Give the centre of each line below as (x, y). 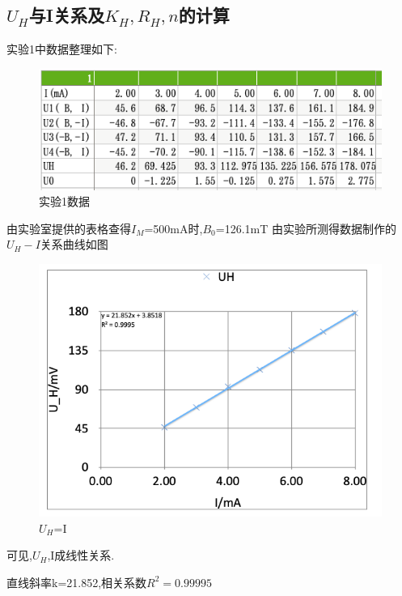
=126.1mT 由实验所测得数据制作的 (306, 228)
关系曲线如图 (74, 244)
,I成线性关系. (81, 555)
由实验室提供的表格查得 (69, 228)
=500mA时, (173, 228)
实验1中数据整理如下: (62, 49)
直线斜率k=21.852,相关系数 (77, 582)
